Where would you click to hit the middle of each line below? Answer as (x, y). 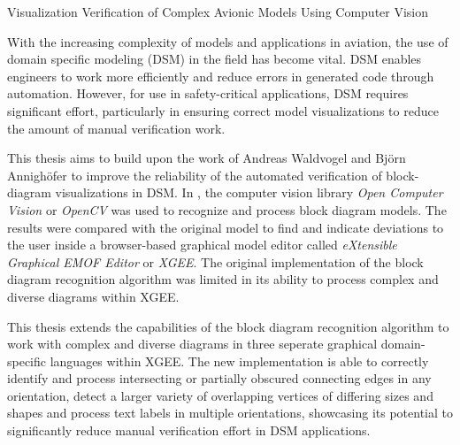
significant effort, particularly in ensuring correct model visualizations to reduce (223, 110)
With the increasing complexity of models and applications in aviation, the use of (228, 41)
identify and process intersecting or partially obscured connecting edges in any (219, 378)
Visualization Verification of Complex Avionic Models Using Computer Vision (218, 12)
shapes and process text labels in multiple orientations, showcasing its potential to (230, 413)
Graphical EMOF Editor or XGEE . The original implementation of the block (215, 261)
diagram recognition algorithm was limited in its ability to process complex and (223, 279)
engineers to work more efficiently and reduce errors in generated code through (221, 76)
